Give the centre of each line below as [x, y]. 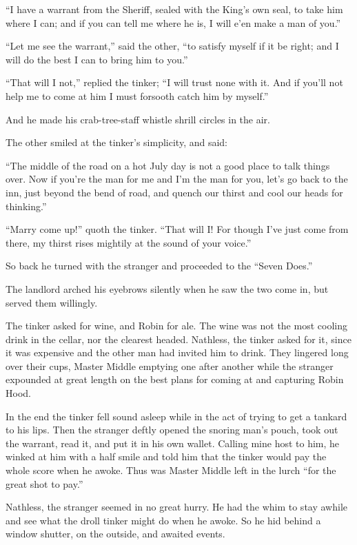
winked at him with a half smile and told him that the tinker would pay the [166, 456]
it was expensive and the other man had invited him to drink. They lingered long [177, 352]
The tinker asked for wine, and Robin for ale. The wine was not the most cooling [176, 326]
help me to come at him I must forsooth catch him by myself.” [137, 95]
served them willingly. [52, 302]
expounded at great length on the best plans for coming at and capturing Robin [175, 379]
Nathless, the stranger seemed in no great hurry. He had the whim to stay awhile [176, 507]
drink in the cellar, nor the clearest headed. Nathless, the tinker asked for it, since [178, 339]
